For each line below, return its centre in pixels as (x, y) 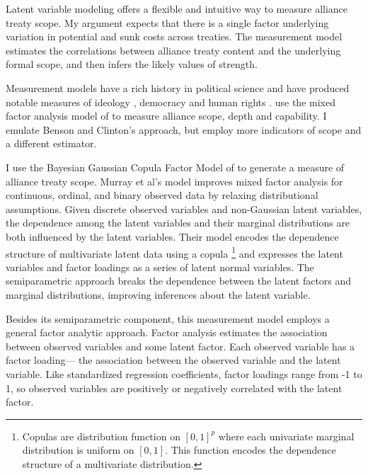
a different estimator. (51, 143)
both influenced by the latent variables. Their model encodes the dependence (172, 236)
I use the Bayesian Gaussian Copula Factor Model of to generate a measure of (175, 167)
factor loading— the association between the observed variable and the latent (173, 360)
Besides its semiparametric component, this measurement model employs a (168, 318)
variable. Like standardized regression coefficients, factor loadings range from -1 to (184, 373)
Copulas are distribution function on (101, 436)
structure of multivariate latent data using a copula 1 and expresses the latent (174, 252)
